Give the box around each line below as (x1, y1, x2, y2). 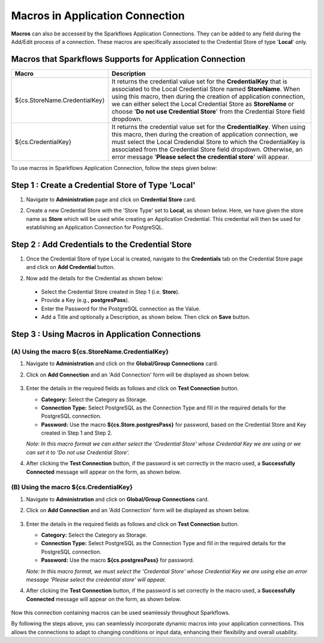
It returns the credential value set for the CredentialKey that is (111, 77, 287, 85)
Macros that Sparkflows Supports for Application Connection (11, 54, 246, 64)
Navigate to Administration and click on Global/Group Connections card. (26, 495, 209, 503)
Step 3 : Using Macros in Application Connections (11, 329, 201, 339)
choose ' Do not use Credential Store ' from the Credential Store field (111, 107, 305, 115)
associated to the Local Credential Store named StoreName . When (111, 85, 300, 93)
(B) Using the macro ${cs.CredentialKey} (11, 483, 133, 492)
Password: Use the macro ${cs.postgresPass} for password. (41, 557, 194, 564)
